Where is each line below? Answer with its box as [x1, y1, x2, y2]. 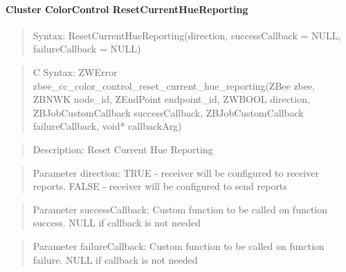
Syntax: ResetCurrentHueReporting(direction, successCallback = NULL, [33, 28, 341, 42]
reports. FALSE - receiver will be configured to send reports [33, 179, 287, 193]
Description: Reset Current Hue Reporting [33, 142, 213, 156]
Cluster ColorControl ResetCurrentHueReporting [6, 1, 248, 16]
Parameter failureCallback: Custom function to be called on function [33, 238, 325, 253]
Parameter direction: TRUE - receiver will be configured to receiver [33, 165, 319, 179]
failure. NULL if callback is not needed [33, 252, 198, 266]
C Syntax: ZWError [33, 64, 118, 79]
